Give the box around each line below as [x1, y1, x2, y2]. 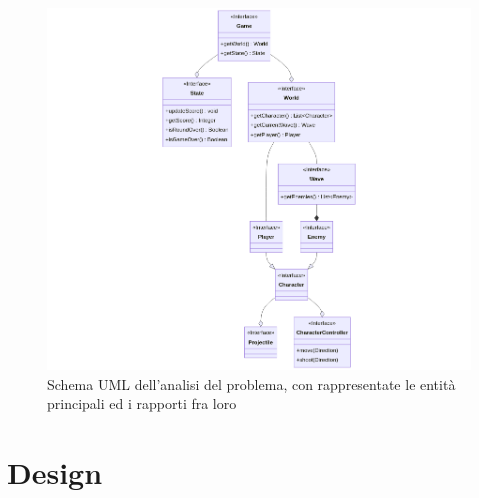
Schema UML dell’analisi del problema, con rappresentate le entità [47, 373, 456, 394]
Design [7, 451, 103, 492]
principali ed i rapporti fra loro [47, 393, 237, 414]
